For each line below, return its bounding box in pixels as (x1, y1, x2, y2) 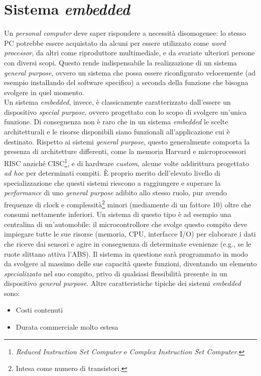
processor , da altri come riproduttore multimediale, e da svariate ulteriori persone (4, 47, 255, 58)
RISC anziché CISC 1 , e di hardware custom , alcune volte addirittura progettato (4, 156, 249, 168)
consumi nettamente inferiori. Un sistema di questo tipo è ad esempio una (4, 209, 231, 219)
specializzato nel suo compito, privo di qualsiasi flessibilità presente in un (4, 268, 227, 278)
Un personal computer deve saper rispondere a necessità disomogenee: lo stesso (4, 28, 246, 38)
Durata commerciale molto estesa (16, 322, 118, 332)
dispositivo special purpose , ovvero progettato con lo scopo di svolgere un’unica (4, 106, 247, 117)
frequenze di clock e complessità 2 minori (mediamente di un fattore (4, 197, 210, 209)
